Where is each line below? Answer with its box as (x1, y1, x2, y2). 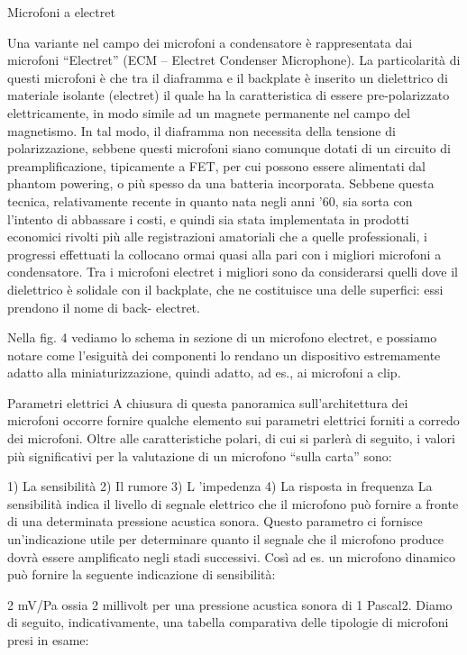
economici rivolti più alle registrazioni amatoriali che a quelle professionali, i (7, 227, 427, 246)
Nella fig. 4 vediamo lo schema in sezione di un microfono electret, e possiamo (7, 328, 437, 347)
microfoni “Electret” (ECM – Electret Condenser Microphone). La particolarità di (7, 50, 461, 69)
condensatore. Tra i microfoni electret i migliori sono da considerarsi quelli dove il (7, 262, 458, 281)
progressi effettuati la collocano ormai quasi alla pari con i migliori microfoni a (7, 244, 442, 263)
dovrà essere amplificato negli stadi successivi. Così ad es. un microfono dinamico (7, 547, 455, 566)
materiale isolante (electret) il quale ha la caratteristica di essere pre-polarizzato (7, 86, 450, 105)
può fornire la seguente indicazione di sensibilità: (7, 565, 276, 584)
